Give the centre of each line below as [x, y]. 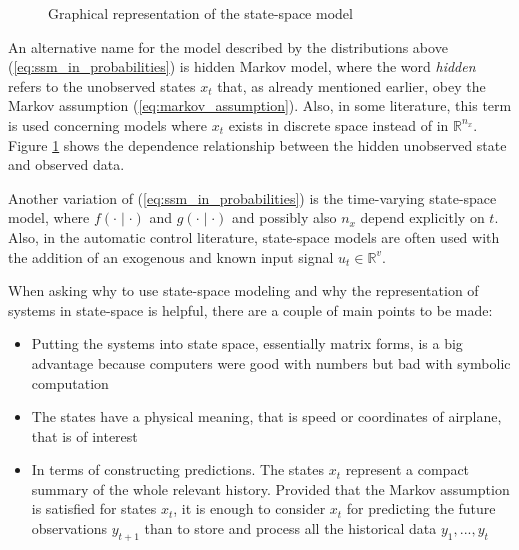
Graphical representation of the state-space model [200, 13]
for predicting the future [421, 508]
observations [69, 528]
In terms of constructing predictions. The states [177, 469]
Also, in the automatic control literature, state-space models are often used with [254, 236]
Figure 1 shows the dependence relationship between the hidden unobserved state [257, 144]
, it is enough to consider [249, 508]
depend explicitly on [422, 217]
